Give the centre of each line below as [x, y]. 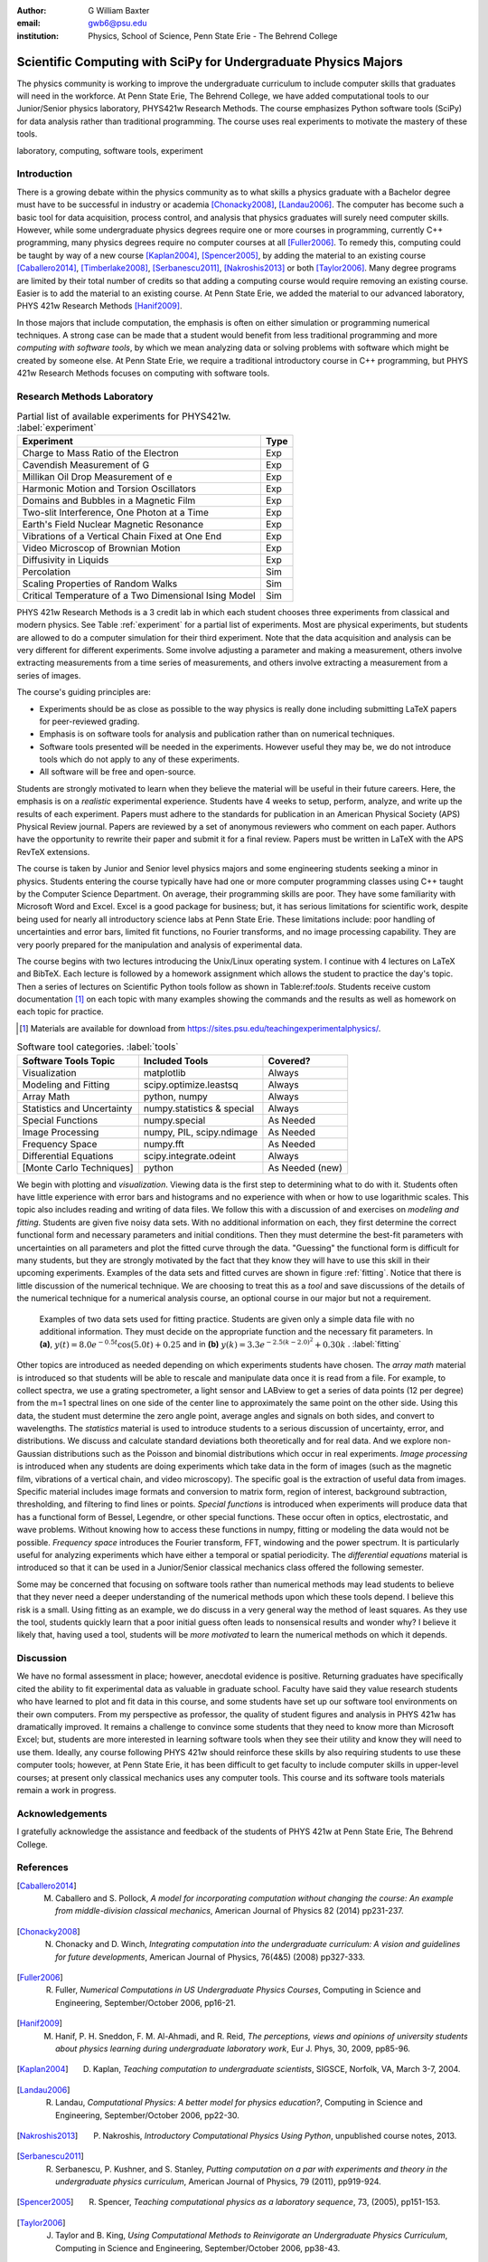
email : [28, 24]
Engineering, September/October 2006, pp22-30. [147, 2115]
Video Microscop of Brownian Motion [101, 547]
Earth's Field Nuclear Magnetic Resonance [113, 524]
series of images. [49, 675]
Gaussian [34, 1453]
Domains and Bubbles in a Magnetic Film [109, 500]
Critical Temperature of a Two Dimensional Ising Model [139, 595]
